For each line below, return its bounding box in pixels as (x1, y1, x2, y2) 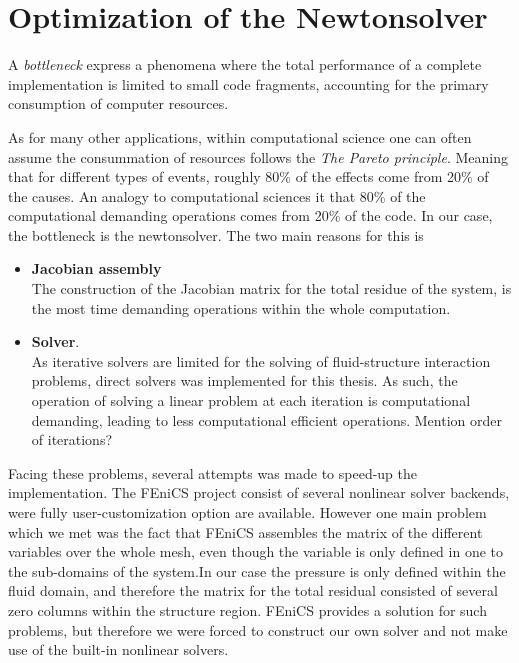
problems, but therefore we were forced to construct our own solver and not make (8, 619, 508, 640)
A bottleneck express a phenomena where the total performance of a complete (8, 54, 482, 75)
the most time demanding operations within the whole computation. (31, 297, 451, 318)
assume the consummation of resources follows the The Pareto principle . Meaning (8, 146, 508, 167)
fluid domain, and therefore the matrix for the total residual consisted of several (8, 580, 498, 601)
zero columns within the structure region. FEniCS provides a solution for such (8, 599, 487, 620)
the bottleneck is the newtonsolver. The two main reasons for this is (8, 224, 424, 245)
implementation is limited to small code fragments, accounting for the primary (8, 73, 489, 94)
